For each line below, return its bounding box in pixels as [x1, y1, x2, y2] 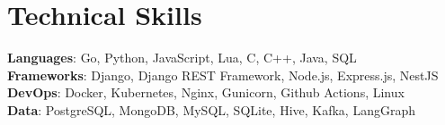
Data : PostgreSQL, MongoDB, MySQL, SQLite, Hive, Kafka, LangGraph [7, 100, 415, 119]
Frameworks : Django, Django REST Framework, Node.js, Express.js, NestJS [7, 65, 439, 84]
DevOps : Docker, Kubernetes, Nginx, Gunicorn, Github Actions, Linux [7, 83, 405, 102]
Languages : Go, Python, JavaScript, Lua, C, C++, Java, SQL [7, 48, 357, 67]
